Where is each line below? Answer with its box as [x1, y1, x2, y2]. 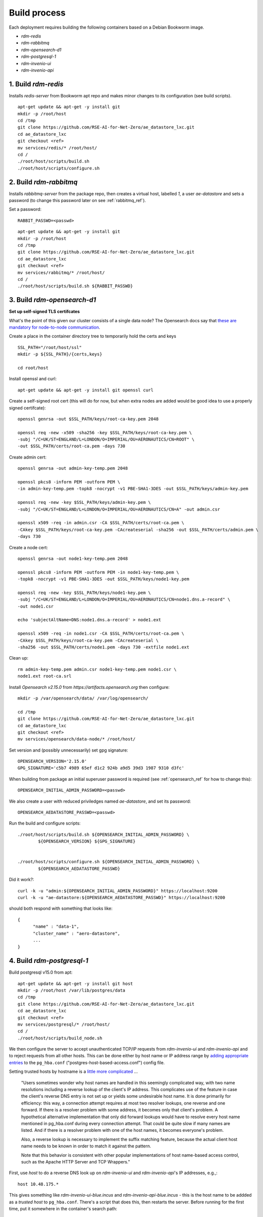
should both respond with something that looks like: [9, 905, 113, 911]
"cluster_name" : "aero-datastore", [33, 930, 121, 936]
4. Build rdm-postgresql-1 [9, 957, 88, 965]
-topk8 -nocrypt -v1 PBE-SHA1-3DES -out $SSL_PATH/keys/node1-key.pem [18, 576, 190, 582]
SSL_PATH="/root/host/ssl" [18, 345, 82, 350]
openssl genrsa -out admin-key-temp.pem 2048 [18, 465, 128, 471]
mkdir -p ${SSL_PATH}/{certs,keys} [18, 351, 103, 357]
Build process [9, 7, 66, 18]
